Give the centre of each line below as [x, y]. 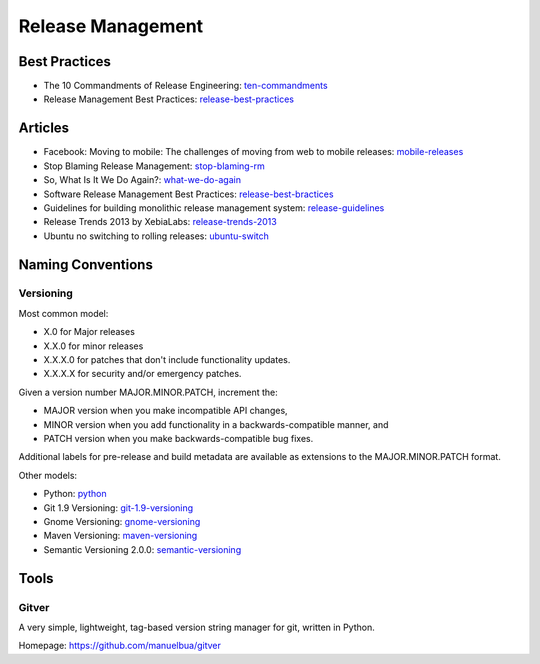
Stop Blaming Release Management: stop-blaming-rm [154, 166]
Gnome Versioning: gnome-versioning [122, 521]
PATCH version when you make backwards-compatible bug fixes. [178, 438]
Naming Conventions [86, 264]
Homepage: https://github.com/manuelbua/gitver [120, 646]
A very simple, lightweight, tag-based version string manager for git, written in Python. [196, 627]
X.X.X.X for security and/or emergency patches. [142, 374]
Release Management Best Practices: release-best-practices [169, 99]
